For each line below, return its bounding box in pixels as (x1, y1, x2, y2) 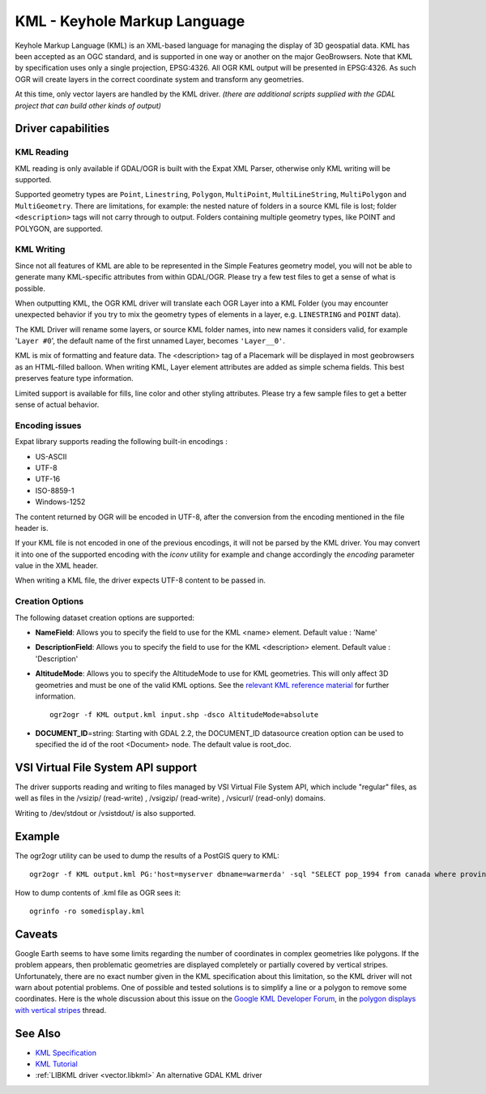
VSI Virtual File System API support (15, 760, 198, 774)
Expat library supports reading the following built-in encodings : (15, 437, 228, 447)
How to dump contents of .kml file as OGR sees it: (15, 887, 181, 897)
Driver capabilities (15, 122, 110, 135)
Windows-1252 (35, 497, 86, 506)
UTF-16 (35, 474, 61, 484)
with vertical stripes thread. (15, 1005, 107, 1015)
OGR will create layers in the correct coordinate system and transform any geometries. (15, 74, 305, 84)
